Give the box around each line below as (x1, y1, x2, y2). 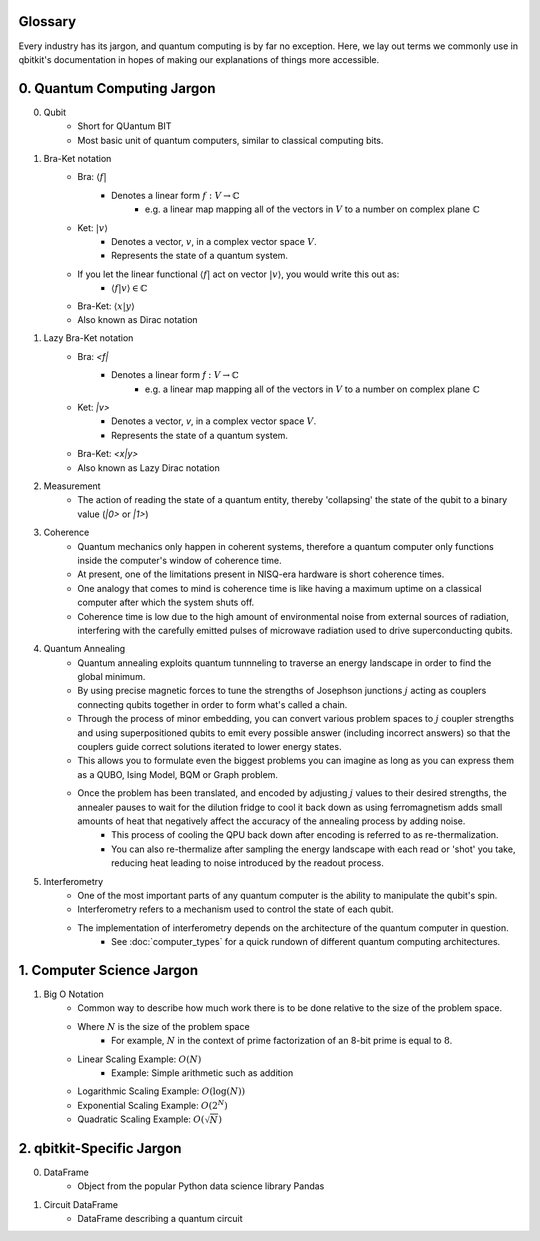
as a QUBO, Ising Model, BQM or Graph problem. (77, 768, 279, 780)
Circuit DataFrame (43, 1198, 119, 1210)
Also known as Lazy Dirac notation (77, 461, 220, 474)
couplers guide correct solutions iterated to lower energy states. (77, 741, 342, 753)
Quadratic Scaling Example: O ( (77, 1113, 205, 1125)
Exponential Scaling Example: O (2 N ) (77, 1098, 229, 1111)
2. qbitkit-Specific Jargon (18, 1140, 182, 1157)
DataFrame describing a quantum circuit (77, 1212, 244, 1224)
